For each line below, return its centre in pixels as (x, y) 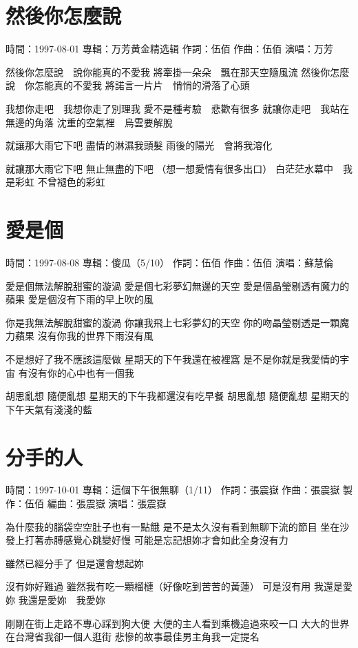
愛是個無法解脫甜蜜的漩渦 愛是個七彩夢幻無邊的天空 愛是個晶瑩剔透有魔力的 (178, 285)
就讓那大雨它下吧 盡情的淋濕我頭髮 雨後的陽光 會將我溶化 (139, 145)
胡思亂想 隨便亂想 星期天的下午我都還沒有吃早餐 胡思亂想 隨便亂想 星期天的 (178, 396)
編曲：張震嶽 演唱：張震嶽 (107, 503)
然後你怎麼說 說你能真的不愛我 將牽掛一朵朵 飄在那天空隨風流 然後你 (168, 71)
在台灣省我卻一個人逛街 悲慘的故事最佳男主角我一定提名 (133, 637)
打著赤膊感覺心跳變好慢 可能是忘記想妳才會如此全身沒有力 (156, 540)
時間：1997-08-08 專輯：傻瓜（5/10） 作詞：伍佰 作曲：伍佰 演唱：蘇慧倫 (169, 262)
